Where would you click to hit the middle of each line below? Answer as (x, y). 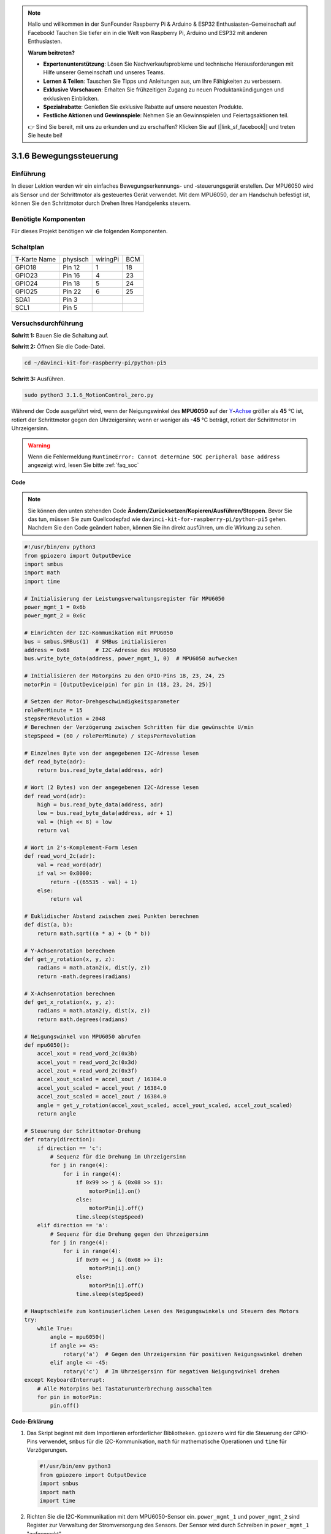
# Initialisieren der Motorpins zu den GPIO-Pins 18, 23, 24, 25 (124, 676)
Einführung (29, 174)
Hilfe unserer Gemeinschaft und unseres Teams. (104, 72)
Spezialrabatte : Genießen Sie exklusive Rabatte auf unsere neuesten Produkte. (143, 107)
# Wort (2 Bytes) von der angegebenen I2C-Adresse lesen (112, 788)
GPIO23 (26, 276)
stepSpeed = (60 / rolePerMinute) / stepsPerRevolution (110, 736)
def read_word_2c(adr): (60, 856)
